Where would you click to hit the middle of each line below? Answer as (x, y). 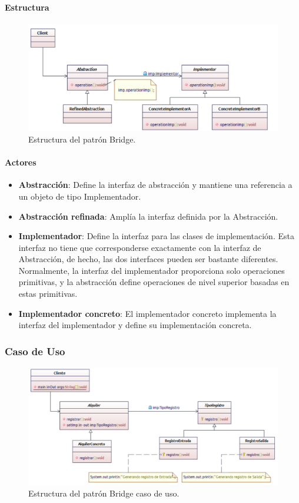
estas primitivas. (48, 294)
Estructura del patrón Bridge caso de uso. (104, 493)
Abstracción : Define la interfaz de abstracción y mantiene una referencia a (155, 185)
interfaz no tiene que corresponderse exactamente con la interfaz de (140, 247)
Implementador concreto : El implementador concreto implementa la (147, 313)
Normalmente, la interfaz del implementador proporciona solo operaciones (152, 270)
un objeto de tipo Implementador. (80, 196)
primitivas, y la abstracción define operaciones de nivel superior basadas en (154, 282)
